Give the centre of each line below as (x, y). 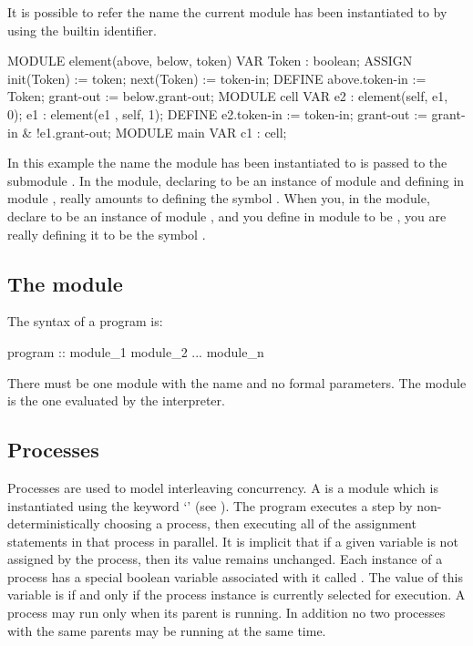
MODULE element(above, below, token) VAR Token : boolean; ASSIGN (210, 61)
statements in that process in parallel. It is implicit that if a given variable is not (233, 541)
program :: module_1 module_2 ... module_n (136, 351)
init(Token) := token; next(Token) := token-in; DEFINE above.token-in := (217, 78)
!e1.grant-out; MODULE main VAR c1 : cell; (161, 132)
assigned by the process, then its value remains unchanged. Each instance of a (225, 559)
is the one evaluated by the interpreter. (116, 400)
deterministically (54, 523)
